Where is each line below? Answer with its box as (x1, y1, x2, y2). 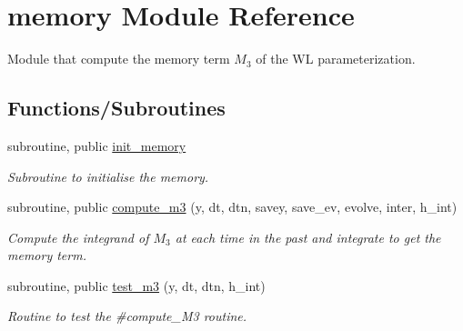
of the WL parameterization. (256, 49, 416, 68)
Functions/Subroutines (7, 94, 226, 122)
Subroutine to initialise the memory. (7, 166, 209, 186)
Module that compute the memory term (7, 49, 230, 68)
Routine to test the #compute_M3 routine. (7, 306, 247, 326)
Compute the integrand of (7, 227, 149, 246)
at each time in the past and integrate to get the (175, 227, 441, 246)
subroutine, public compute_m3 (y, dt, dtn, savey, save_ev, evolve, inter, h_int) (7, 197, 458, 216)
